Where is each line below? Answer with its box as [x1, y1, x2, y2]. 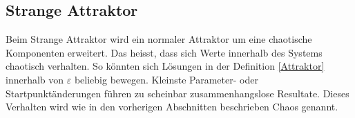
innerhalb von [6, 72, 64, 86]
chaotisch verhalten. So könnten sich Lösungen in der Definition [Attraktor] [6, 59, 325, 73]
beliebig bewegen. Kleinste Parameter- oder [74, 72, 258, 86]
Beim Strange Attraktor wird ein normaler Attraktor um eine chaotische [6, 32, 312, 46]
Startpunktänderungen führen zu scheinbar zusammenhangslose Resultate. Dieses [6, 86, 349, 100]
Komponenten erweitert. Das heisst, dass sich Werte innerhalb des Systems [6, 45, 323, 59]
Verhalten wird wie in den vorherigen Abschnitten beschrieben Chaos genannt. [6, 99, 338, 114]
